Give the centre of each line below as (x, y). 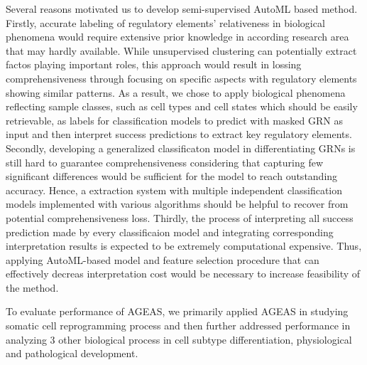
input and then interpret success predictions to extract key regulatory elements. (179, 134)
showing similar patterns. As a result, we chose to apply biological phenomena (176, 92)
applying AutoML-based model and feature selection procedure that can (163, 259)
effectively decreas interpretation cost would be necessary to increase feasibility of (183, 274)
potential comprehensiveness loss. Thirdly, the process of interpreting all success (180, 217)
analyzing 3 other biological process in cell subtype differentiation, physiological (179, 339)
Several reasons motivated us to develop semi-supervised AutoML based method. (182, 9)
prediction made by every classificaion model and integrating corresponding (170, 232)
